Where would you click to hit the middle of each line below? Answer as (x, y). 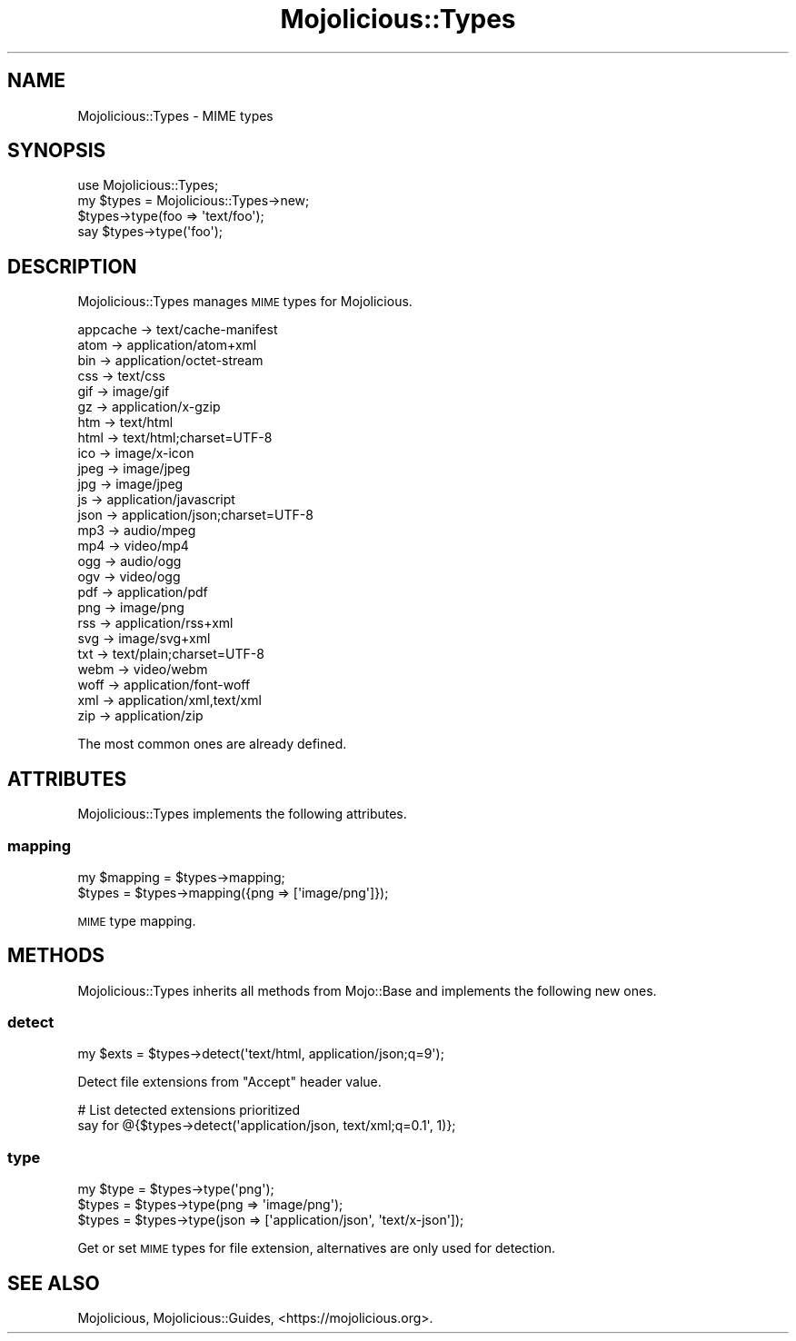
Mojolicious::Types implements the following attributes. (242, 814)
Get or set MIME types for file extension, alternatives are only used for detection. (316, 1248)
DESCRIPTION (72, 266)
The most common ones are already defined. (212, 744)
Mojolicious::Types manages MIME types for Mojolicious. (245, 302)
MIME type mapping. (137, 920)
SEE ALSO (54, 1283)
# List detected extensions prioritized (189, 1110)
